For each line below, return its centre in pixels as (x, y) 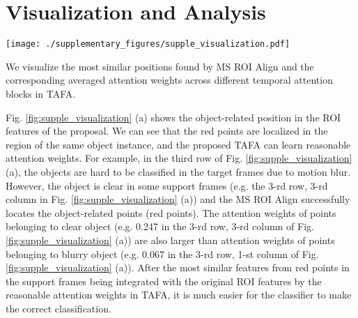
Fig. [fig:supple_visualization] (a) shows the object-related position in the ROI (173, 117)
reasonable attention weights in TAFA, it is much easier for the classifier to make (179, 295)
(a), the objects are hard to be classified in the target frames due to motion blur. (178, 171)
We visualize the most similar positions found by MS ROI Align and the (160, 66)
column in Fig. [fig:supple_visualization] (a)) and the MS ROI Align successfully (178, 199)
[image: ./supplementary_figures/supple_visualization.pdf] (148, 44)
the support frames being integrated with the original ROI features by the (164, 281)
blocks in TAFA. (41, 93)
